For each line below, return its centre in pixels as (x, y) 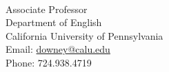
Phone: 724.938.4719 (49, 62)
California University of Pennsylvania (84, 35)
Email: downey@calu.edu (58, 49)
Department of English (54, 22)
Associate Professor (47, 9)
